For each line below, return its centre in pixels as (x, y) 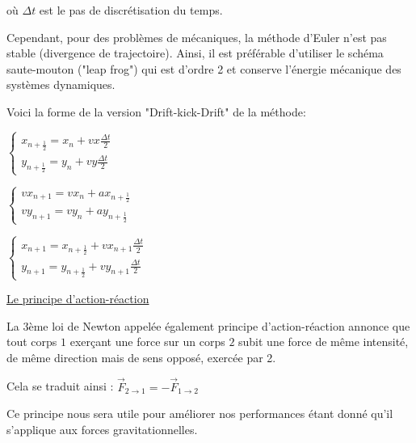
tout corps (32, 342)
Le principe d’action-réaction (78, 299)
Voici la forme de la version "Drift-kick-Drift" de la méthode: (156, 111)
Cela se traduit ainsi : (60, 386)
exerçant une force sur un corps (147, 342)
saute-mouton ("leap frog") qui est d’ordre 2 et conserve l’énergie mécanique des (204, 68)
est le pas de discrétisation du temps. (131, 10)
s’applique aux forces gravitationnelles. (102, 429)
